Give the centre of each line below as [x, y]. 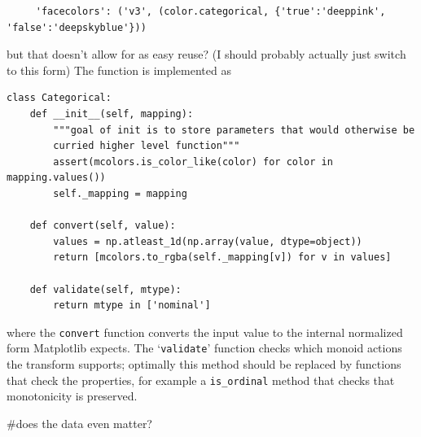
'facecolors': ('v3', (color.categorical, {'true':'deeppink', [210, 11]
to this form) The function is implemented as [119, 70]
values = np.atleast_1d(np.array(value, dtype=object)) [208, 241]
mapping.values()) [56, 178]
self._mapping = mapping [120, 193]
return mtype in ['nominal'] [132, 306]
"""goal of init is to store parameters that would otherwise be [234, 130]
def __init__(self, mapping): [112, 114]
